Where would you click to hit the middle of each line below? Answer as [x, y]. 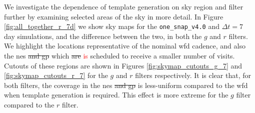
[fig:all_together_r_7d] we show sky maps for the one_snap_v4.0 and [112, 26]
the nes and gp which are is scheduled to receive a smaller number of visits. [119, 56]
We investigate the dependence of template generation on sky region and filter [124, 6]
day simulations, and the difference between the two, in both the [103, 36]
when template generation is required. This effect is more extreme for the [116, 95]
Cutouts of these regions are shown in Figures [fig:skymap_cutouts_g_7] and [123, 65]
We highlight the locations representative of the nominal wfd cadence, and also [125, 46]
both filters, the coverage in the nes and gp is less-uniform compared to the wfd [126, 85]
